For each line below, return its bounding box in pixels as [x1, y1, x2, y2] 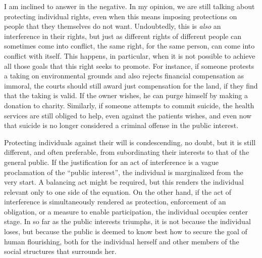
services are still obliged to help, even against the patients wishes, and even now [4, 110, 252, 120]
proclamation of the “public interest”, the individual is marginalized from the [4, 166, 243, 177]
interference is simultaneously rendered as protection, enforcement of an [4, 196, 226, 207]
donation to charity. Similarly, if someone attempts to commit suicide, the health [4, 100, 254, 110]
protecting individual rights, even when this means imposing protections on [4, 11, 237, 21]
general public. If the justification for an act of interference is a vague [4, 156, 219, 167]
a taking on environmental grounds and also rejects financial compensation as [4, 70, 244, 81]
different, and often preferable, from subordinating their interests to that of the [4, 147, 249, 157]
